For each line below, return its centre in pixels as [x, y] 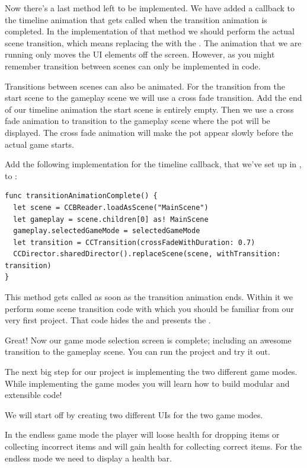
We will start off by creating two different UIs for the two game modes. [134, 414]
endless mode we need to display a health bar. [88, 458]
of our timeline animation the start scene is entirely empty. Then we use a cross [149, 109]
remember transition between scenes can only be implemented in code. [133, 66]
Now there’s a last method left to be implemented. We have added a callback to [150, 8]
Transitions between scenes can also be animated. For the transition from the [145, 86]
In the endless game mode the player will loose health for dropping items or [142, 434]
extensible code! [33, 395]
